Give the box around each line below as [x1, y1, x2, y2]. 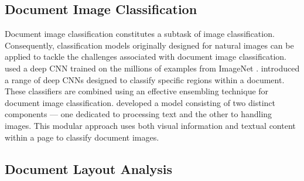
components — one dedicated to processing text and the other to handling [5, 108, 272, 120]
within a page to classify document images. [5, 131, 159, 143]
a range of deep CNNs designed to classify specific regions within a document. [5, 73, 285, 86]
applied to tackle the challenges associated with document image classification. [5, 50, 287, 63]
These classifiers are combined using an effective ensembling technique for [5, 85, 269, 97]
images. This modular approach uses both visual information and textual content [5, 119, 296, 131]
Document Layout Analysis [5, 159, 172, 177]
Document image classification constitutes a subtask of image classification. [5, 28, 275, 40]
